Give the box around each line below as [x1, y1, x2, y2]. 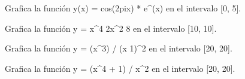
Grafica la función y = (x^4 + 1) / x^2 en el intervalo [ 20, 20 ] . [5, 62, 235, 74]
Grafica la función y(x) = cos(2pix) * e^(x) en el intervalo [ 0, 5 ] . [5, 2, 241, 14]
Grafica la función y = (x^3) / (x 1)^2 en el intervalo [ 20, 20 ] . [5, 42, 232, 54]
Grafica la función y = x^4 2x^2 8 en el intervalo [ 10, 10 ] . [5, 22, 217, 34]
